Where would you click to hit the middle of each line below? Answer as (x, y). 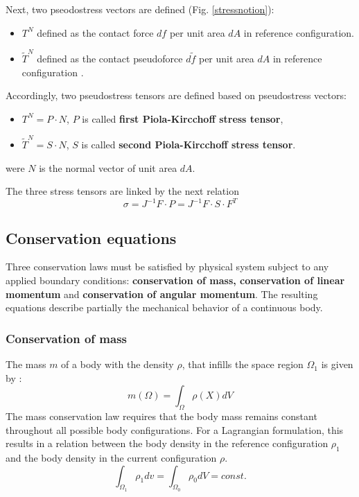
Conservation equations (91, 237)
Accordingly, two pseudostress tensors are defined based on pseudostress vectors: (176, 95)
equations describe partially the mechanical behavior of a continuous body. (164, 307)
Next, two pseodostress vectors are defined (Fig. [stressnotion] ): (140, 9)
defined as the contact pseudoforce (110, 58)
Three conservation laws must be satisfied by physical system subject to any (167, 267)
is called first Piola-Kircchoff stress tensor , (183, 118)
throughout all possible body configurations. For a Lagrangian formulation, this (175, 429)
